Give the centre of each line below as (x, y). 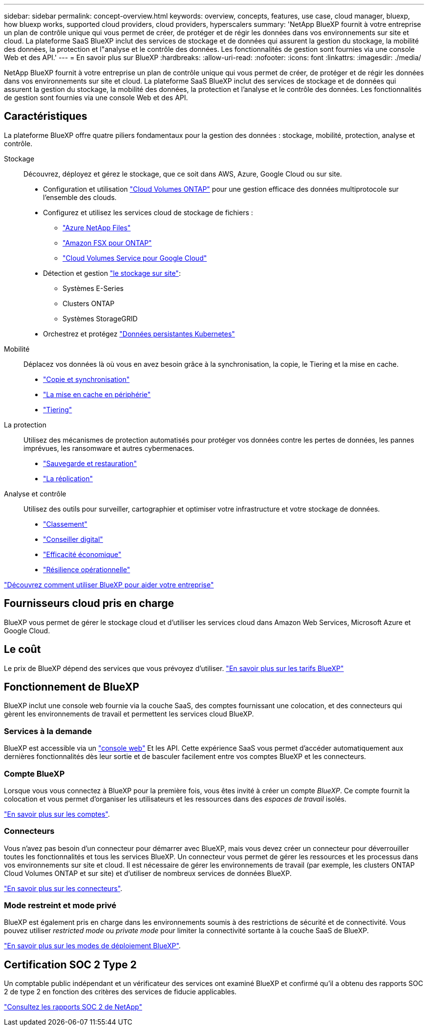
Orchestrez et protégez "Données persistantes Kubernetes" (139, 334)
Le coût (22, 649)
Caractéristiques (46, 116)
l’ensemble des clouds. (80, 197)
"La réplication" (68, 478)
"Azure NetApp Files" (97, 227)
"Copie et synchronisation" (86, 379)
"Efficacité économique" (82, 554)
